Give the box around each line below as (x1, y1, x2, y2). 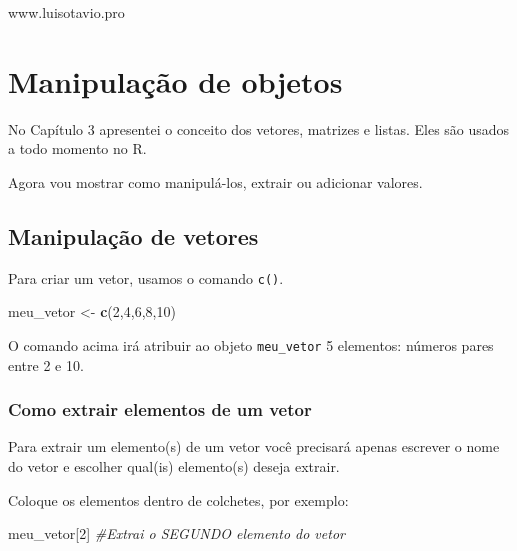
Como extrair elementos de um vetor (8, 397, 312, 422)
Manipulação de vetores (8, 220, 259, 251)
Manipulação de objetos (8, 60, 343, 101)
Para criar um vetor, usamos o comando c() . (8, 267, 284, 288)
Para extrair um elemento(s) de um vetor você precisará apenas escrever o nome (8, 436, 500, 457)
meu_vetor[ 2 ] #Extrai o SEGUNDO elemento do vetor (8, 523, 345, 544)
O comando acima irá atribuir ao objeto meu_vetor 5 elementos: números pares (8, 334, 494, 355)
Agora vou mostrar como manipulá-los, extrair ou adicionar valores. (8, 171, 423, 192)
